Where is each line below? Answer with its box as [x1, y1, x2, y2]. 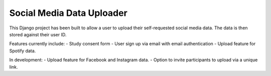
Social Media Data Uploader [9, 7, 127, 18]
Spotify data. [9, 48, 36, 54]
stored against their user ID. [9, 31, 67, 37]
